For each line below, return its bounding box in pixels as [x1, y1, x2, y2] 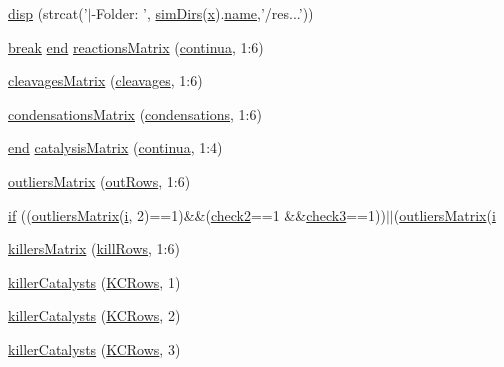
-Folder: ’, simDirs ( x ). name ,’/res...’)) [91, 3, 314, 23]
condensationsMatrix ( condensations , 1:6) [8, 103, 262, 124]
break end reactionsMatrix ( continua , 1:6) [8, 36, 264, 57]
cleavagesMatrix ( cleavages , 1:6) [8, 70, 203, 91]
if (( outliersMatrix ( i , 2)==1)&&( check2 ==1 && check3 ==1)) [8, 204, 386, 225]
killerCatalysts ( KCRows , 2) [8, 305, 181, 326]
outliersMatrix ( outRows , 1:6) [8, 170, 191, 191]
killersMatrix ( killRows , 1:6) [8, 238, 180, 259]
